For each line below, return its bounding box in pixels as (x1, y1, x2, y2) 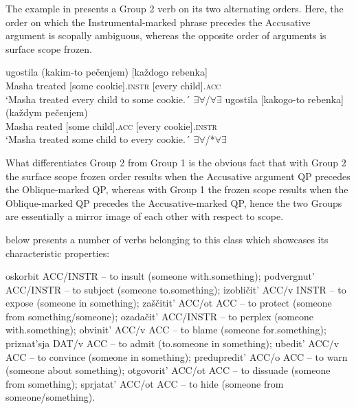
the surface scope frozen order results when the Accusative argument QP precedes (5, 168, 351, 183)
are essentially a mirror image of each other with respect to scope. (5, 209, 284, 223)
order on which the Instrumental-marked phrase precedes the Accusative (5, 14, 311, 29)
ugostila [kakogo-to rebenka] (225, 91, 344, 106)
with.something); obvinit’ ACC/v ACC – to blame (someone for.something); (5, 322, 326, 337)
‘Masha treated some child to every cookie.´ (5, 132, 190, 146)
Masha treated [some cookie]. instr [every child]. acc (5, 78, 221, 92)
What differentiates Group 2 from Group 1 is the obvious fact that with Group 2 (5, 155, 346, 169)
